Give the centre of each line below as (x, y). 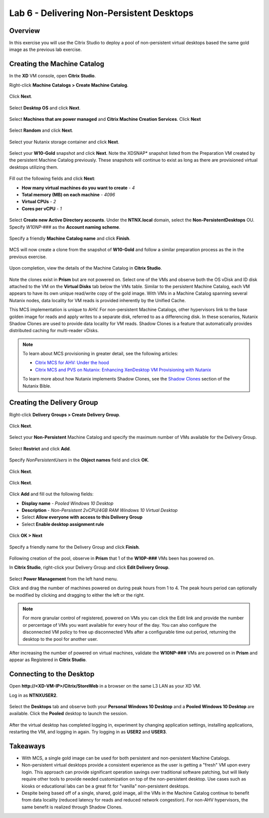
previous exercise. (28, 257)
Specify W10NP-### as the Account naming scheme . (65, 227)
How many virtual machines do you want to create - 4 (78, 188)
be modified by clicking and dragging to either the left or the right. (77, 595)
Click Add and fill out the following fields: (52, 494)
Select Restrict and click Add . (40, 448)
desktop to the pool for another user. (60, 639)
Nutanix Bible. (37, 386)
